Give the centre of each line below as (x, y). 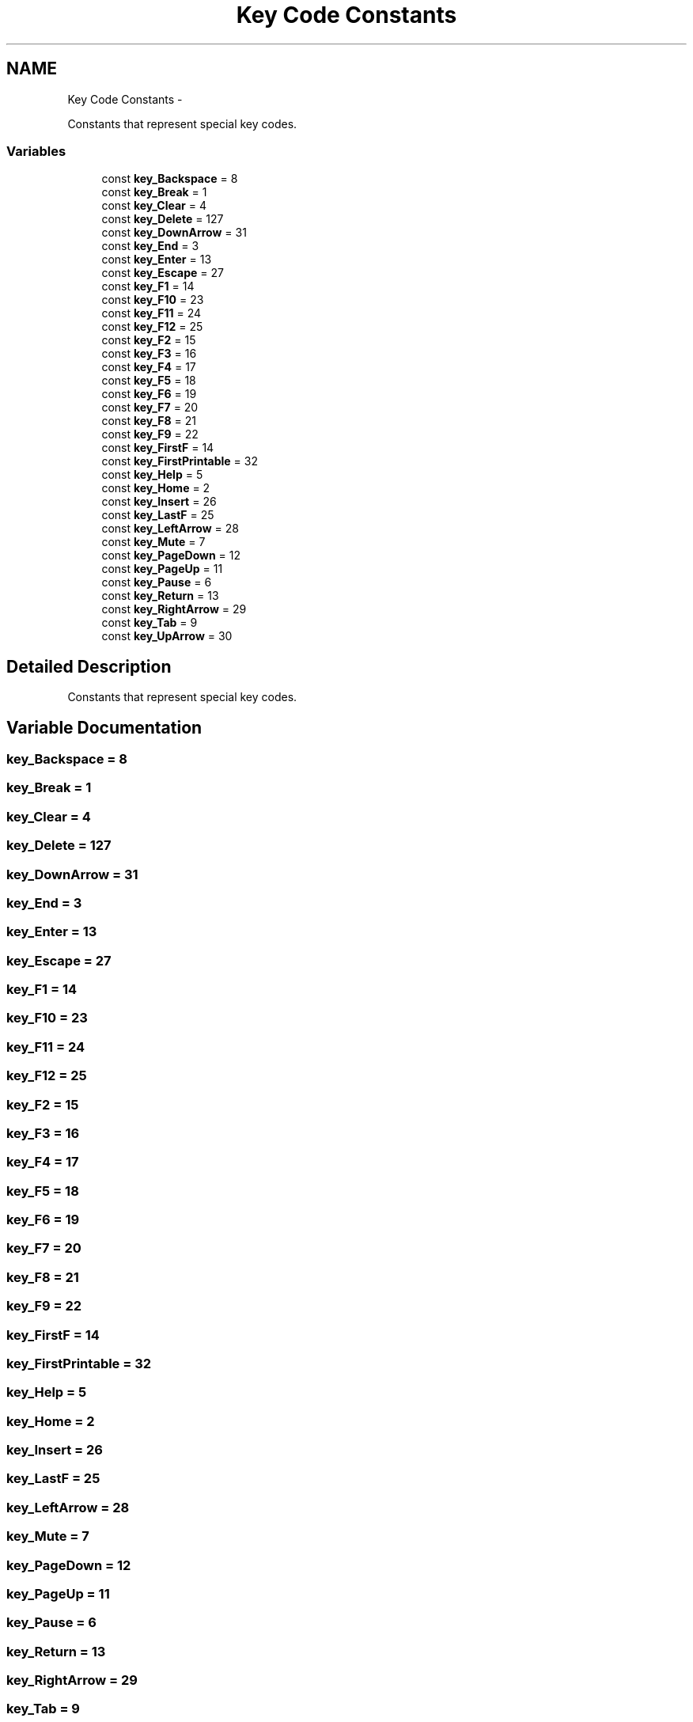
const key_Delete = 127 (163, 219)
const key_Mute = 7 (153, 542)
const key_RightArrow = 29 (174, 609)
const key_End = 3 (150, 246)
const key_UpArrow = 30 (167, 636)
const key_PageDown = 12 (171, 556)
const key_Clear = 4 (154, 206)
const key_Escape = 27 (163, 273)
